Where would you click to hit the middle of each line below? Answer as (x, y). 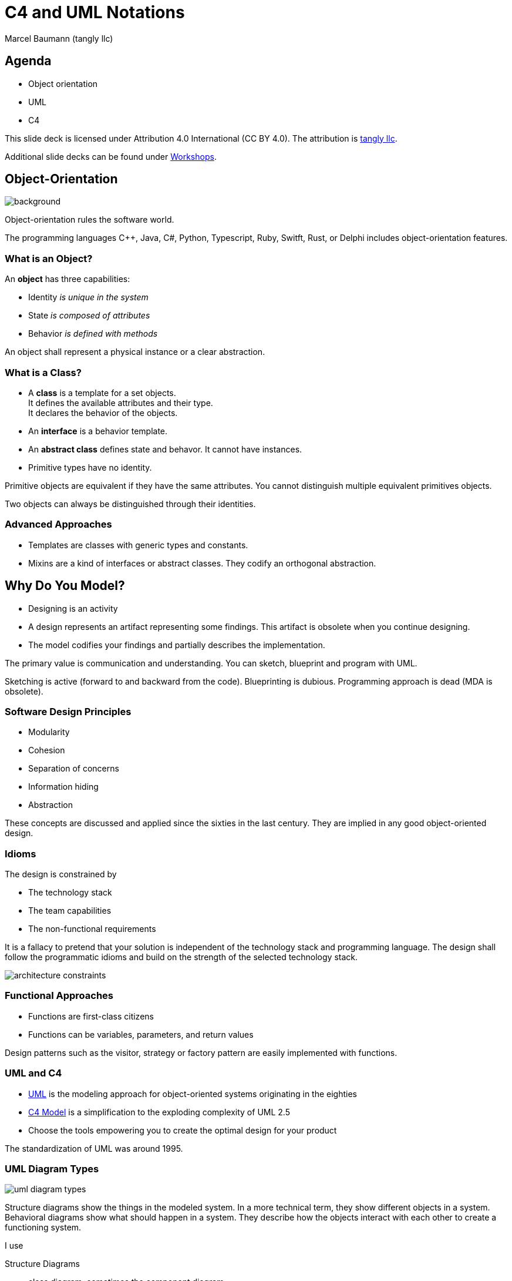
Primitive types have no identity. (90, 467)
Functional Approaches (59, 996)
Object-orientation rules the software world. (90, 220)
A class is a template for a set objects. (102, 393)
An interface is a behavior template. (98, 431)
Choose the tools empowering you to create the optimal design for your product (183, 1130)
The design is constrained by (61, 874)
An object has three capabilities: (68, 279)
